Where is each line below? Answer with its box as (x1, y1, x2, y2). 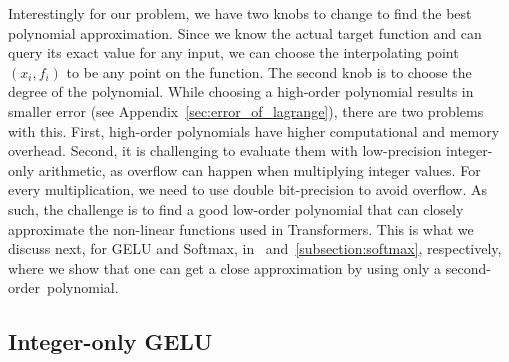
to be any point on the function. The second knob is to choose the (66, 61, 472, 82)
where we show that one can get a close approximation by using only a (8, 257, 442, 278)
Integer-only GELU (8, 326, 213, 357)
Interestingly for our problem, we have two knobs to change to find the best (8, 3, 472, 23)
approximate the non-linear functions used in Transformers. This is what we (8, 218, 474, 239)
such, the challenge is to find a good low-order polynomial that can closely (8, 198, 464, 219)
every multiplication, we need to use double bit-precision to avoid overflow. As (8, 179, 488, 200)
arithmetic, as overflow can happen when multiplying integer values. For (38, 159, 481, 180)
